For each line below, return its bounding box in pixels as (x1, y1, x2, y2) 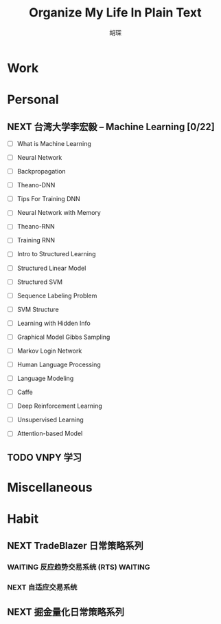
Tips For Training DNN (16, 195, 80, 203)
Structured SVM (16, 278, 63, 286)
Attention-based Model (16, 429, 83, 438)
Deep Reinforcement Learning (16, 402, 103, 410)
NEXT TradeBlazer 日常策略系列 (7, 540, 143, 552)
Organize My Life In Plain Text (28, 5, 202, 21)
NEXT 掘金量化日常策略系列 (7, 606, 125, 618)
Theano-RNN (16, 222, 55, 231)
